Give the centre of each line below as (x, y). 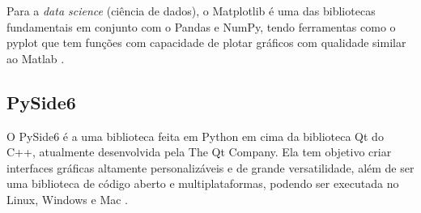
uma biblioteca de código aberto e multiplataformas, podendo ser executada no (203, 183)
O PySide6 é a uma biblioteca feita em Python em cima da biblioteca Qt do (195, 136)
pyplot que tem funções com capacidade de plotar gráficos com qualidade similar (206, 43)
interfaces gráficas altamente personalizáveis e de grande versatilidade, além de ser (210, 167)
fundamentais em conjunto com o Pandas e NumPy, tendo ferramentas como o (201, 26)
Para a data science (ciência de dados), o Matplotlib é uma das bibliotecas (191, 11)
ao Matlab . (36, 58)
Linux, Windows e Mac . (68, 199)
